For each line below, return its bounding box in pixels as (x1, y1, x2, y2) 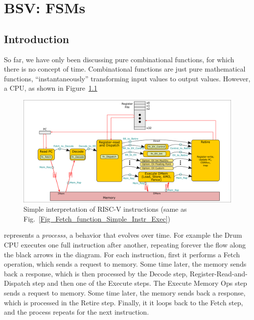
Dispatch (4, 278, 30, 288)
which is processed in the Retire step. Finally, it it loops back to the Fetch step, (4, 297, 243, 307)
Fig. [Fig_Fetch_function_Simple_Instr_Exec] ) (23, 213, 171, 223)
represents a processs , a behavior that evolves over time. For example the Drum (4, 230, 242, 240)
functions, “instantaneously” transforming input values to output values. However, (4, 73, 251, 83)
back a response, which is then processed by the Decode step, (4, 268, 188, 278)
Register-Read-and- (189, 268, 248, 278)
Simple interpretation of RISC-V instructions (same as (23, 204, 187, 214)
